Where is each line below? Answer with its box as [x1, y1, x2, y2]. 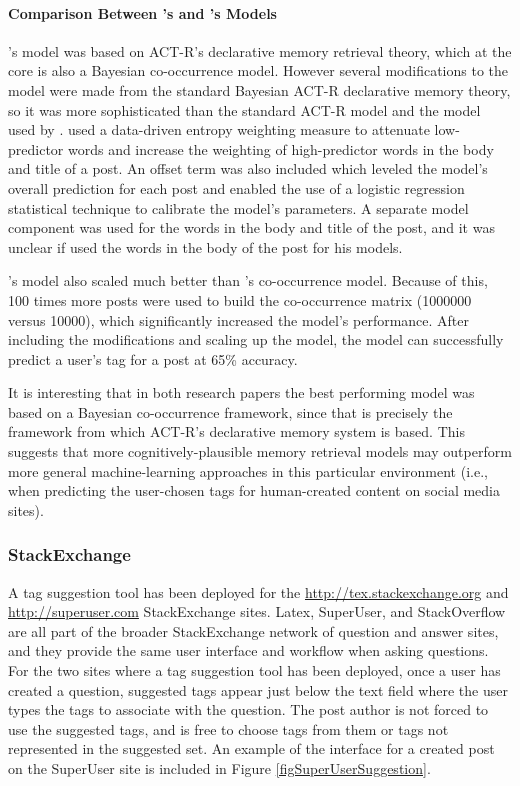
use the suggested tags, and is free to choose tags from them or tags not [8, 718, 449, 739]
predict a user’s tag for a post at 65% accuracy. [8, 348, 298, 369]
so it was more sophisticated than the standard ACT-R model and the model [8, 99, 481, 120]
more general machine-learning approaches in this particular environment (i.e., [8, 460, 488, 481]
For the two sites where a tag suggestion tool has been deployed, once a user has [8, 660, 501, 681]
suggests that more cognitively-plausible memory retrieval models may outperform [8, 441, 512, 462]
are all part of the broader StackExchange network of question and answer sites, [8, 620, 499, 641]
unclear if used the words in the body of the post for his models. [8, 236, 403, 257]
